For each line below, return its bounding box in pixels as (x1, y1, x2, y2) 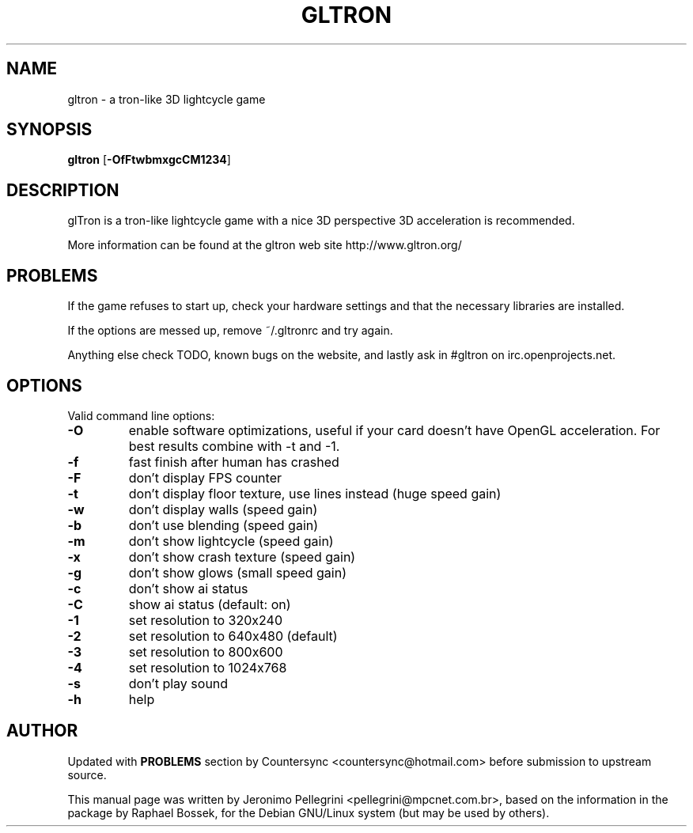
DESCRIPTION (6, 180, 119, 200)
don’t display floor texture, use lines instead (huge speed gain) (128, 485, 502, 502)
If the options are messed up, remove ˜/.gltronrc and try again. (67, 324, 393, 338)
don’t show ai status (128, 580, 248, 596)
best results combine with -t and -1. (128, 437, 340, 454)
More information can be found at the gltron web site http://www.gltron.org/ (67, 238, 462, 252)
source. (67, 767, 107, 782)
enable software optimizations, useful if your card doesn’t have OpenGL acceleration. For (128, 422, 661, 438)
